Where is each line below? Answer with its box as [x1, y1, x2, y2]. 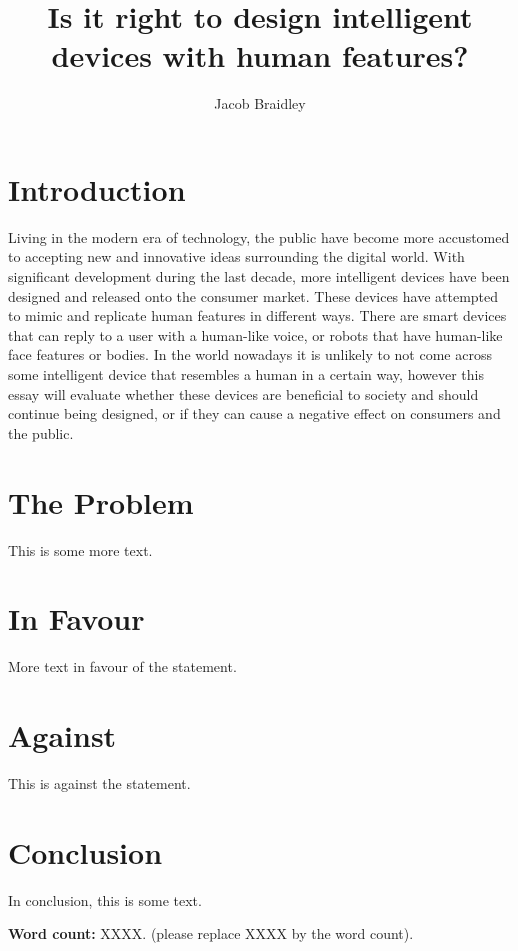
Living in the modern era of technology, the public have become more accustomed [8, 226, 510, 247]
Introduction [8, 168, 186, 209]
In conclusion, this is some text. [8, 889, 202, 910]
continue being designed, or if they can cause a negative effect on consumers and [8, 403, 501, 424]
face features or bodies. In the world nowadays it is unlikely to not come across [8, 344, 492, 365]
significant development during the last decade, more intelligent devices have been [8, 266, 510, 287]
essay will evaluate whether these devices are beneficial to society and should [8, 383, 479, 404]
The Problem [8, 481, 194, 522]
